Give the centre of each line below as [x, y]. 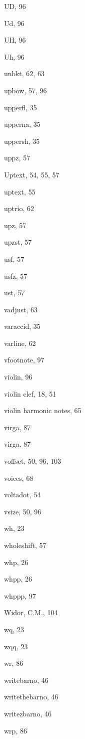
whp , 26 [16, 562]
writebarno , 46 [26, 680]
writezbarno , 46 [28, 713]
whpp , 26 [18, 579]
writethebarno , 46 [31, 697]
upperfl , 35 [20, 107]
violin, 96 [18, 377]
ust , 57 [14, 293]
